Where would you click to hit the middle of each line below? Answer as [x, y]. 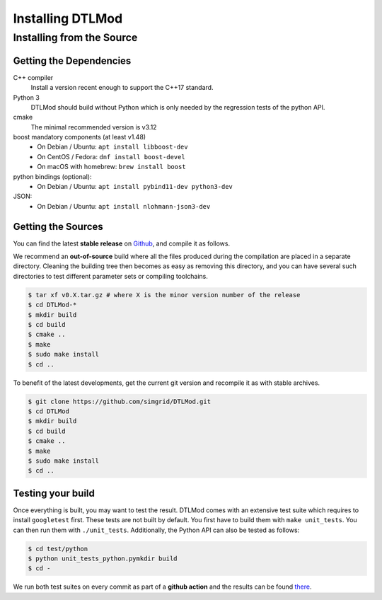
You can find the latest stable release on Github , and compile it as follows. [121, 243]
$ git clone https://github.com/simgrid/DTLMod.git [120, 401]
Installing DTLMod [68, 18]
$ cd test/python [58, 549]
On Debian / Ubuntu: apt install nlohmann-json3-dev [124, 206]
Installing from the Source [75, 37]
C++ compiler [33, 77]
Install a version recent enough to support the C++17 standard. [122, 88]
